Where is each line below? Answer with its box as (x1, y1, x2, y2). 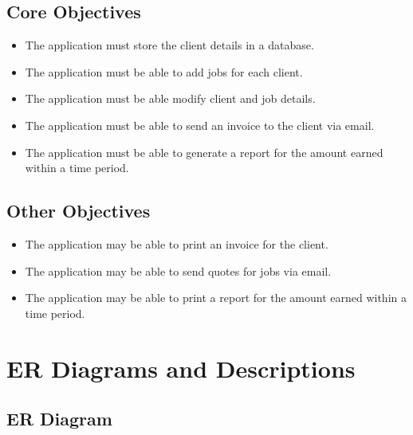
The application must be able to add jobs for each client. (25, 63, 303, 80)
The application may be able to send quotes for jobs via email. (25, 262, 332, 279)
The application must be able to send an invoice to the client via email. (25, 116, 375, 133)
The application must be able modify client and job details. (25, 90, 316, 107)
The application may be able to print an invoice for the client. (25, 235, 328, 252)
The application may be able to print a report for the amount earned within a (25, 289, 407, 306)
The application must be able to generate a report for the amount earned (25, 143, 383, 160)
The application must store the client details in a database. (25, 37, 314, 53)
